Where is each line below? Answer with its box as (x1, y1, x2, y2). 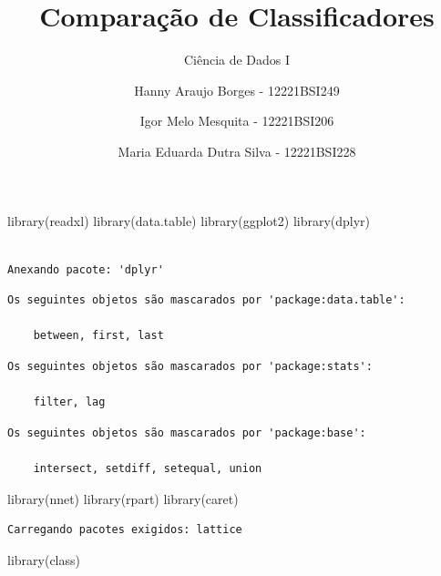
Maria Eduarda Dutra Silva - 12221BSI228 (118, 141, 356, 160)
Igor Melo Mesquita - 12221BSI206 (139, 111, 334, 130)
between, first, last (33, 329, 164, 343)
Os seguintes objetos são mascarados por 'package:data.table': (7, 293, 405, 307)
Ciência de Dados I (183, 50, 291, 69)
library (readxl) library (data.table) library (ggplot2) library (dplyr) (7, 211, 371, 230)
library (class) (7, 550, 80, 569)
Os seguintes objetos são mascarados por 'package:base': (7, 426, 366, 439)
